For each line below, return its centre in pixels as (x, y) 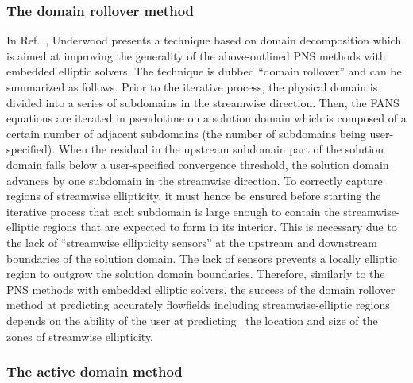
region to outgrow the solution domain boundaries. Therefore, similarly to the (196, 274)
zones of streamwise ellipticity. (80, 336)
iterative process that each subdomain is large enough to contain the (173, 211)
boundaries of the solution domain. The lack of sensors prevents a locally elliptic (202, 258)
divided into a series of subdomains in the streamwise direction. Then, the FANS (203, 102)
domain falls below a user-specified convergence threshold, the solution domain (198, 164)
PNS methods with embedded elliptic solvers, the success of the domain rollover (201, 289)
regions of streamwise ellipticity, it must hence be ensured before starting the (194, 196)
